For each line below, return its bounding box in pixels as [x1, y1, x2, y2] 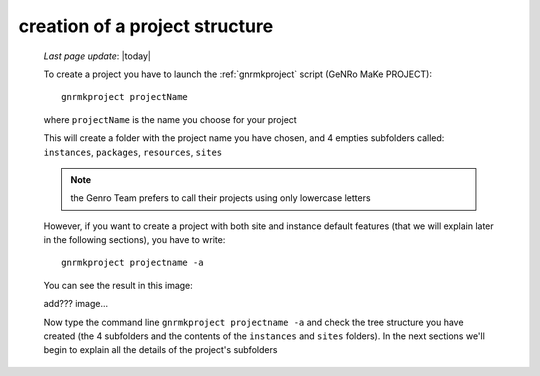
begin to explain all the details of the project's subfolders [43, 344, 278, 356]
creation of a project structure [18, 15, 274, 37]
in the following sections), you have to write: [43, 234, 226, 246]
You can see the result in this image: [43, 279, 194, 291]
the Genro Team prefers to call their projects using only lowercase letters [70, 192, 371, 204]
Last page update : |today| [43, 50, 152, 62]
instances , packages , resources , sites [43, 146, 223, 158]
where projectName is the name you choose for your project [43, 113, 297, 125]
